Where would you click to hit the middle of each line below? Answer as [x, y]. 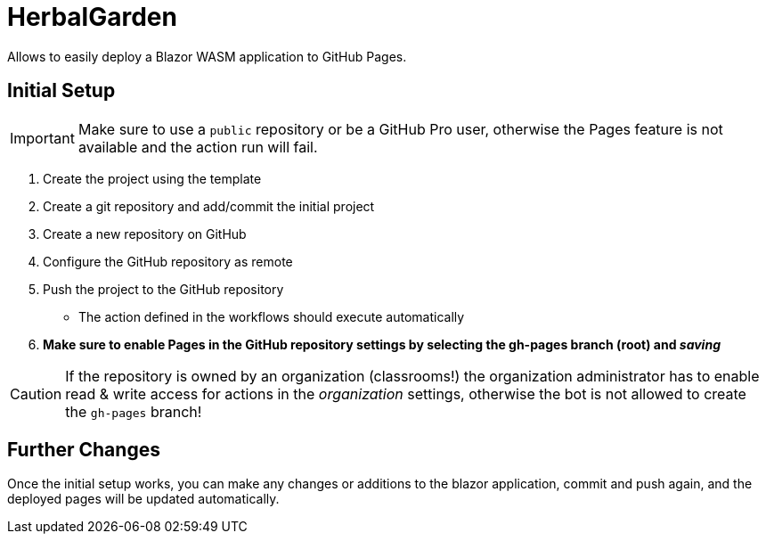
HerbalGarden [92, 17]
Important [42, 138]
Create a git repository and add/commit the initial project [209, 206]
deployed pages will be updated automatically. [143, 499]
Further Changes [84, 450]
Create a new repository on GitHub [145, 234]
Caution [36, 393]
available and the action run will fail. [198, 147]
